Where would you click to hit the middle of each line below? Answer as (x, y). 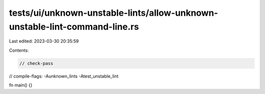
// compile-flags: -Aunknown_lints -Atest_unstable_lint (64, 76)
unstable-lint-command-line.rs (74, 27)
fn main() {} (21, 85)
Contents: (19, 50)
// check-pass (36, 63)
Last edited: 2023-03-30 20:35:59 (44, 41)
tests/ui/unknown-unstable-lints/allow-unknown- (114, 13)
